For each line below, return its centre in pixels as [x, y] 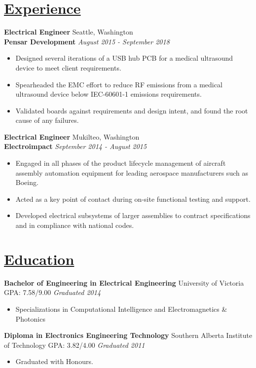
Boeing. [27, 182]
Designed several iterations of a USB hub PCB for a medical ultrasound [124, 58]
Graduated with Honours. [54, 361]
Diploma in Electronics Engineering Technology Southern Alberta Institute [128, 335]
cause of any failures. [47, 120]
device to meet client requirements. [68, 67]
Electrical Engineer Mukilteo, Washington [72, 136]
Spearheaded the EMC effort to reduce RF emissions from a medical [119, 84]
